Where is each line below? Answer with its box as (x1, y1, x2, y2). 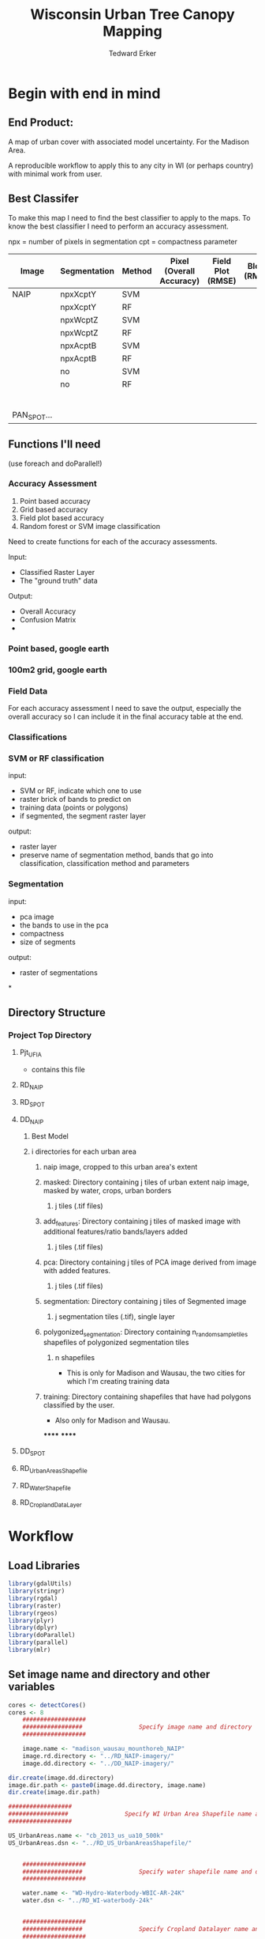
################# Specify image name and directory (22, 1723, 252, 1731)
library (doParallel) (8, 1631, 77, 1639)
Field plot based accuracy (19, 512, 104, 523)
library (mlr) (8, 1646, 51, 1654)
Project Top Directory (8, 1030, 92, 1041)
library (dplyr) (8, 1623, 58, 1632)
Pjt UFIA (19, 1048, 42, 1059)
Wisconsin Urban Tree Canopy (30, 6, 235, 24)
